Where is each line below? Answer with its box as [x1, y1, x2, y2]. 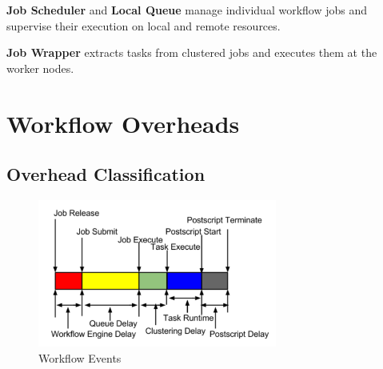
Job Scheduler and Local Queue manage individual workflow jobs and [6, 2, 368, 18]
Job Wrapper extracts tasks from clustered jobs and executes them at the [6, 44, 377, 61]
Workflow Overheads [6, 106, 240, 139]
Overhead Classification [6, 162, 205, 187]
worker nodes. [6, 59, 74, 76]
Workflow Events [38, 350, 122, 367]
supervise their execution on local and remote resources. [6, 17, 281, 34]
